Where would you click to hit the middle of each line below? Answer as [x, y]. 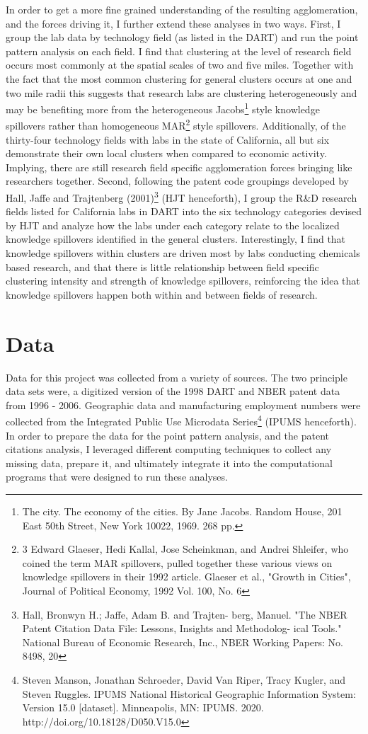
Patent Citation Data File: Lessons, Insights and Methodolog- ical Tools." [182, 628]
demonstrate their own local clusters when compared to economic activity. [166, 153]
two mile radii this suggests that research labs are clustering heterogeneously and [182, 92]
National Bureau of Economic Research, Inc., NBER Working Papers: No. [183, 642]
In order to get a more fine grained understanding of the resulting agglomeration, [182, 9]
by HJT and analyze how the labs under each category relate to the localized [173, 225]
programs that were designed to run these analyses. [117, 477]
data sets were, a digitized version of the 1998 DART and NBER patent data [173, 391]
